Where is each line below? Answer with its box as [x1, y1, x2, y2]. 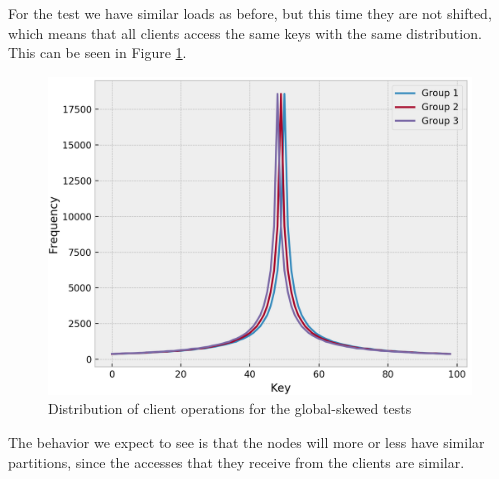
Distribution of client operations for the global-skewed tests [48, 398, 412, 419]
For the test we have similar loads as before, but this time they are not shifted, [8, 3, 492, 23]
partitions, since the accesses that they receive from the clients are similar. [8, 451, 465, 472]
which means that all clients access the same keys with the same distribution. [8, 22, 482, 43]
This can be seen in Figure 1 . [8, 42, 187, 63]
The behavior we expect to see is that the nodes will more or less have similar [8, 431, 485, 452]
